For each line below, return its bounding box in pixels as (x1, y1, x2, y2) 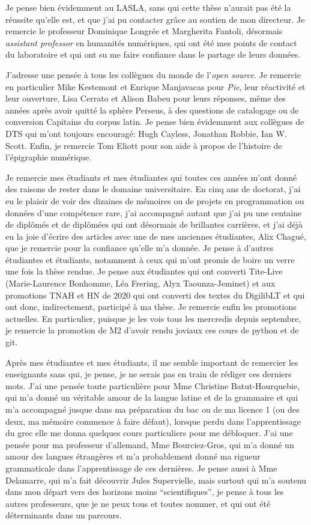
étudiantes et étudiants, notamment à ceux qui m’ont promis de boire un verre (5, 253, 295, 266)
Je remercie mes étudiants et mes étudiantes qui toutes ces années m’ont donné (5, 171, 297, 183)
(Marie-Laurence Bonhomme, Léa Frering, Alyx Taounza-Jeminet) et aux (5, 277, 276, 290)
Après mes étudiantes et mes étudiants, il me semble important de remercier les (5, 356, 298, 368)
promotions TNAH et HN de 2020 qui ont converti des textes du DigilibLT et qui (5, 288, 305, 301)
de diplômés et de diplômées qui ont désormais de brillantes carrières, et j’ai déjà (5, 218, 303, 231)
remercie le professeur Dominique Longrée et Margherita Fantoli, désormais (5, 25, 283, 37)
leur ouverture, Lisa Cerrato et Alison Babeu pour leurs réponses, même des (5, 92, 286, 105)
